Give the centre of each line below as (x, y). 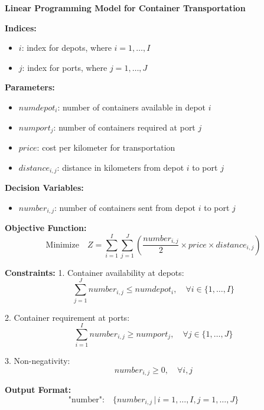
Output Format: (38, 390)
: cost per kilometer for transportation (106, 147)
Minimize (62, 245)
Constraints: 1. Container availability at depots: (94, 272)
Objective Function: (46, 228)
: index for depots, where (66, 48)
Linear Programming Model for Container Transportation (125, 8)
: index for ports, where (65, 67)
